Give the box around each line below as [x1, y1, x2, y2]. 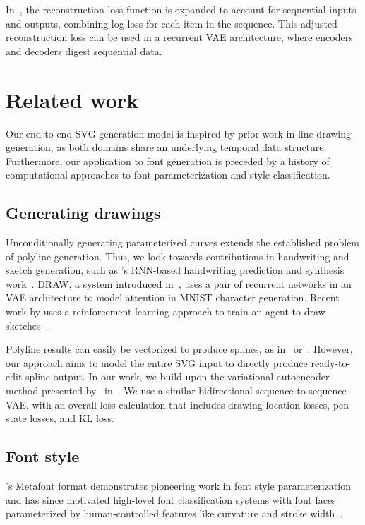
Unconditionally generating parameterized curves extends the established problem [6, 235, 360, 250]
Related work [6, 85, 139, 114]
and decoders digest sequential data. [6, 43, 162, 58]
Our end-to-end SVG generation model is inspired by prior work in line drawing [6, 126, 352, 140]
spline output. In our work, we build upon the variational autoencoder [25, 369, 330, 384]
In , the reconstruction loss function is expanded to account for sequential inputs [6, 2, 357, 16]
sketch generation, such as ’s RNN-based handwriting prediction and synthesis [6, 262, 345, 277]
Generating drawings [6, 202, 161, 224]
